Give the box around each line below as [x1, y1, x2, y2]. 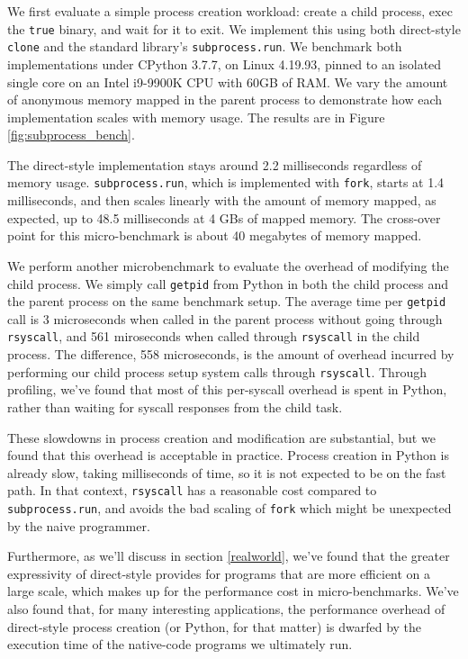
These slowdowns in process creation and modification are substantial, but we [7, 428, 436, 447]
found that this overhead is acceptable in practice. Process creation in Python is [7, 446, 449, 465]
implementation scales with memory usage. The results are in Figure [7, 107, 385, 126]
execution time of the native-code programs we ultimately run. [7, 635, 353, 654]
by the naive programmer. [7, 516, 150, 535]
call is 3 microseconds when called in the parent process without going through [7, 309, 443, 328]
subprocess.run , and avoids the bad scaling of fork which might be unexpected [7, 498, 452, 517]
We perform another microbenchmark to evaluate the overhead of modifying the [7, 256, 449, 275]
